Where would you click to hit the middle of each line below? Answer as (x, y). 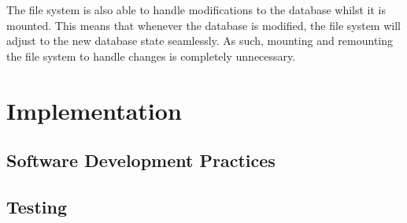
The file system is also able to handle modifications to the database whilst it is (196, 9)
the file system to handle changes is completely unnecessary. (151, 56)
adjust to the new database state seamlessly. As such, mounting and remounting (200, 41)
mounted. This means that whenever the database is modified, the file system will (203, 25)
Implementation (94, 110)
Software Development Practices (141, 160)
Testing (37, 206)
